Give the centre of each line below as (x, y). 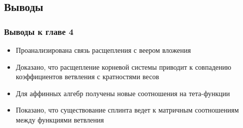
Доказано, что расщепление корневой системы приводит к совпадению (123, 66)
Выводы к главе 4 (39, 31)
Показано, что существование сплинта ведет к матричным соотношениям (127, 110)
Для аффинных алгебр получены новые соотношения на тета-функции (123, 93)
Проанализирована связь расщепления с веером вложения (103, 50)
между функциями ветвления (60, 119)
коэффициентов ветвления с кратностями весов (87, 76)
